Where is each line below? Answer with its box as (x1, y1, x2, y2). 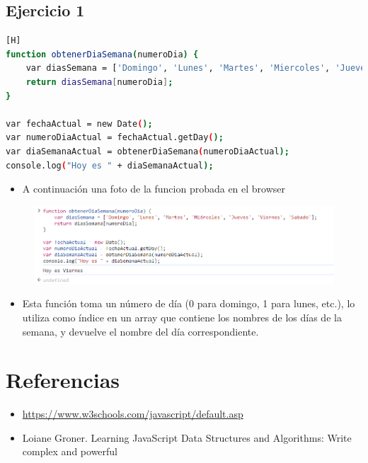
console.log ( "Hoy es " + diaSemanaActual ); (6, 160, 214, 171)
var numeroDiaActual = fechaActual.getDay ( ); (6, 132, 224, 143)
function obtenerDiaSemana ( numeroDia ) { (6, 49, 199, 59)
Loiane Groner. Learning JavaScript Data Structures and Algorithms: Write (22, 430, 352, 445)
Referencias (6, 365, 120, 394)
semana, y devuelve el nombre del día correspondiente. (22, 324, 259, 338)
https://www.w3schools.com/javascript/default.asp (22, 406, 243, 421)
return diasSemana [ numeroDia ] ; (25, 76, 173, 87)
